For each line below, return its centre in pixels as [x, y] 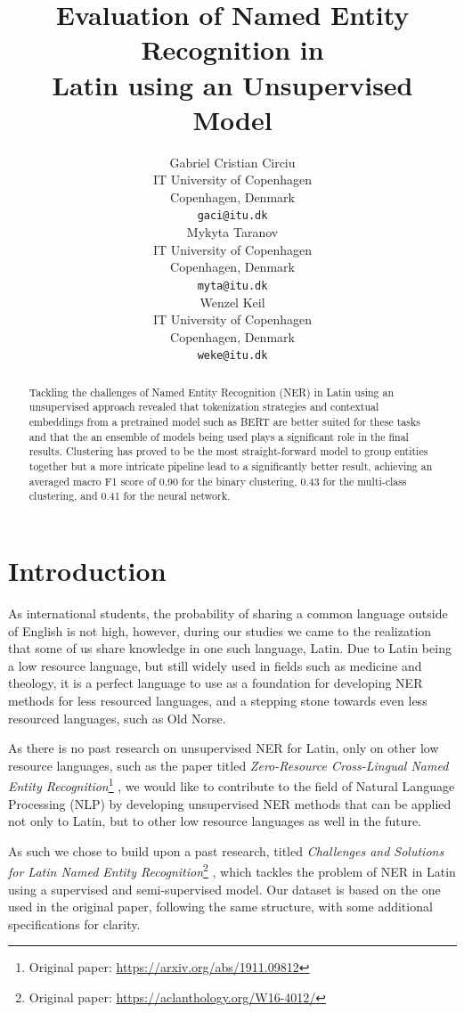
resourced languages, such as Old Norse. [117, 718]
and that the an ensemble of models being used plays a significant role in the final [219, 436]
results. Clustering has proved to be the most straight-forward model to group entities [228, 451]
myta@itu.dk [232, 286]
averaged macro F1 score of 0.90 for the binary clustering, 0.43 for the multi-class [218, 481]
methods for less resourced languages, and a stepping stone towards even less [218, 700]
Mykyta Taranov [232, 232]
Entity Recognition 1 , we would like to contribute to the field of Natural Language [232, 784]
